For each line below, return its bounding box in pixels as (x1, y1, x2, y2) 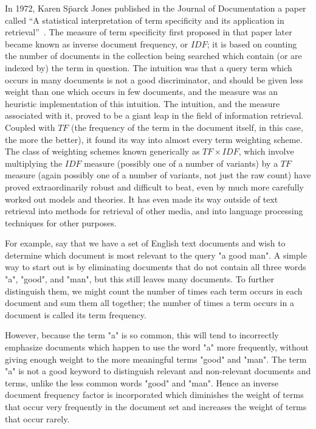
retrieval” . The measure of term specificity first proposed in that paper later (5, 26, 292, 38)
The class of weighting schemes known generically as (5, 145, 200, 158)
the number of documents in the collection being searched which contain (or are (5, 49, 302, 62)
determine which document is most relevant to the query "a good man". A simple (5, 248, 307, 261)
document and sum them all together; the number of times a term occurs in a (5, 296, 294, 309)
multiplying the (5, 156, 63, 169)
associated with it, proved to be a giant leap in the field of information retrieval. (5, 109, 304, 122)
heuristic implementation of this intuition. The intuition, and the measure (5, 97, 280, 110)
